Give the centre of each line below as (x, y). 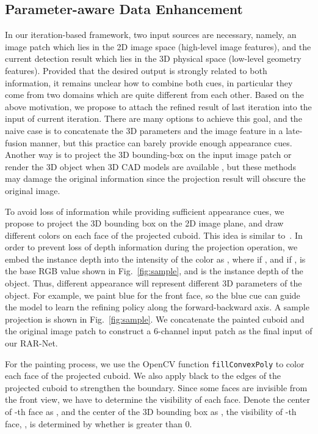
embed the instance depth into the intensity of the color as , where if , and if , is (155, 259)
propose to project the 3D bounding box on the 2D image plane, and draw (144, 223)
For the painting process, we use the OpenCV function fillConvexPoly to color (155, 363)
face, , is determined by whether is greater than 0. (99, 423)
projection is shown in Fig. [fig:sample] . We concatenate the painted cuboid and (155, 319)
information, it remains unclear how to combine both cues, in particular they (149, 82)
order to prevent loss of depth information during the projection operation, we (151, 247)
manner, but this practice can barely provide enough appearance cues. (161, 142)
